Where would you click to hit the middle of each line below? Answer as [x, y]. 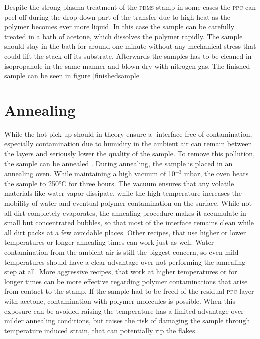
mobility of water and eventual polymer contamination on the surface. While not [128, 203]
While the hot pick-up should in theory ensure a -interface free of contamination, [128, 134]
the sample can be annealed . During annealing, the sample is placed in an [118, 163]
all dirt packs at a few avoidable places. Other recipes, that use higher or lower [125, 232]
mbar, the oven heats [216, 173]
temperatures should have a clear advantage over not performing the [109, 262]
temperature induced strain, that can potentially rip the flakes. [101, 330]
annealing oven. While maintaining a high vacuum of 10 [90, 173]
